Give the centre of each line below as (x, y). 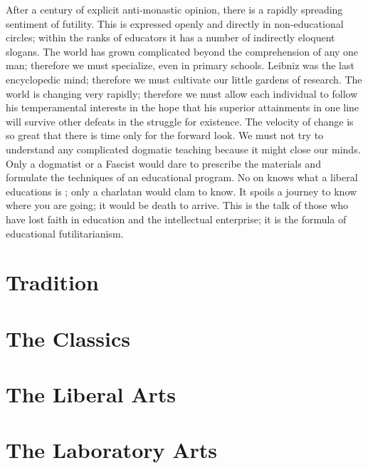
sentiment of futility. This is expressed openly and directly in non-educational (175, 23)
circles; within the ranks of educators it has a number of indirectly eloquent (170, 37)
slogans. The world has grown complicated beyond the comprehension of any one (182, 51)
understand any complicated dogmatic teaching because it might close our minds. (183, 149)
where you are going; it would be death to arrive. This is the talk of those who (177, 205)
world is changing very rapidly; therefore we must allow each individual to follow (182, 93)
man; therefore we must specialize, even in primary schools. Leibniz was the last (180, 65)
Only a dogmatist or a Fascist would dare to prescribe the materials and (163, 163)
